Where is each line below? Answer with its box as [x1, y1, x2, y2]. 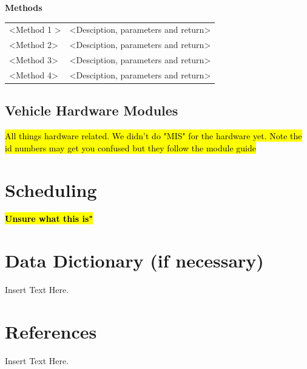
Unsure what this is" [5, 212, 93, 225]
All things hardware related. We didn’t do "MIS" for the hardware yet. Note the [5, 129, 302, 142]
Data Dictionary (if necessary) [5, 248, 264, 273]
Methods [5, 1, 42, 13]
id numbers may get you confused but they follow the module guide [5, 141, 256, 154]
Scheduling [5, 177, 97, 202]
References [5, 319, 97, 343]
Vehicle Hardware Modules [5, 101, 178, 120]
